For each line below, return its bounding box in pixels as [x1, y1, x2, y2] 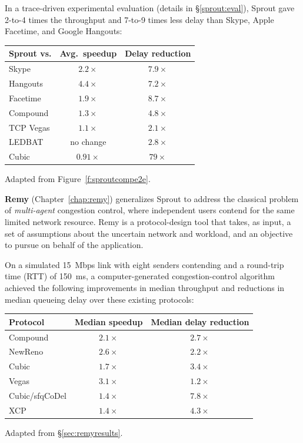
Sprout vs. [9, 47, 52, 59]
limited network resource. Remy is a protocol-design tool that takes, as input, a [5, 216, 291, 228]
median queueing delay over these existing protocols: [5, 293, 194, 305]
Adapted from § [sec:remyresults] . [5, 426, 123, 438]
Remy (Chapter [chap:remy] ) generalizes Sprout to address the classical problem [5, 192, 299, 204]
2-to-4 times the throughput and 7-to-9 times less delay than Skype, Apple [5, 13, 274, 25]
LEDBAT [9, 135, 44, 148]
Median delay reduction [151, 315, 249, 328]
